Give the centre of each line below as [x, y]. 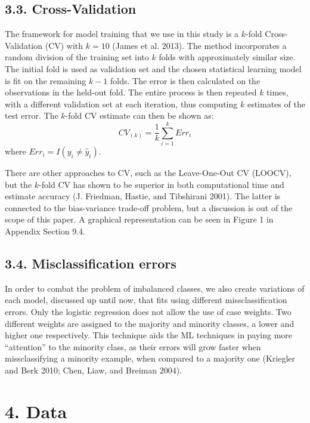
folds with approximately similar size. [227, 57]
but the [18, 184]
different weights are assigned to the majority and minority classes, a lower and [150, 323]
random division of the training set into [77, 57]
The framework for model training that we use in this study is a [122, 34]
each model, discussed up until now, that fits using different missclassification [146, 300]
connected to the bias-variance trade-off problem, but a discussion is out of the [149, 207]
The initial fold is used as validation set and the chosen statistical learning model [153, 68]
